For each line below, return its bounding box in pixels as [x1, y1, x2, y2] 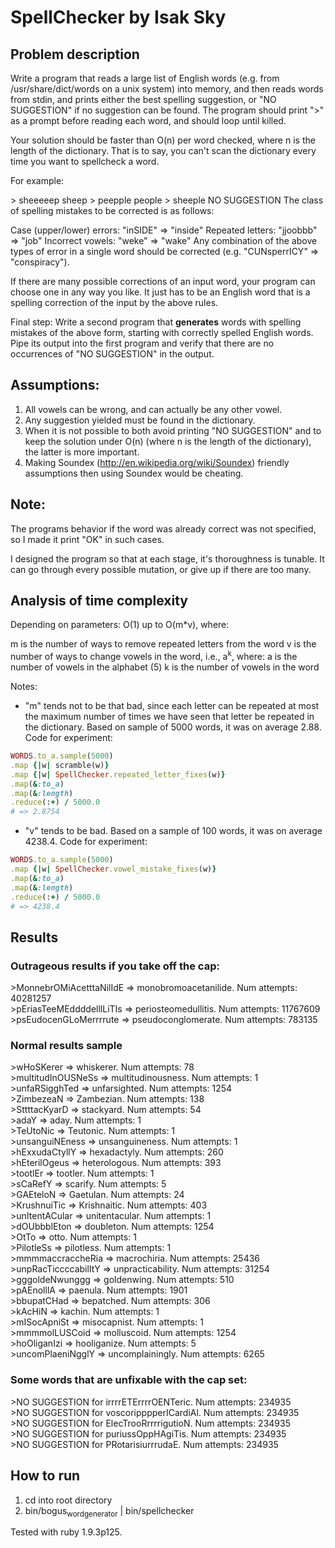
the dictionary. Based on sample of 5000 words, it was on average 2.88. [24, 721, 322, 733]
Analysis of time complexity [10, 592, 189, 610]
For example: [10, 175, 65, 186]
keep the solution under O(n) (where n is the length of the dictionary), [24, 435, 312, 447]
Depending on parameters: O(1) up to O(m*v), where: [10, 619, 230, 631]
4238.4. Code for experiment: [24, 836, 148, 848]
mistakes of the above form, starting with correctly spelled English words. [10, 327, 314, 338]
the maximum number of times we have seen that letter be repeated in [24, 711, 315, 723]
